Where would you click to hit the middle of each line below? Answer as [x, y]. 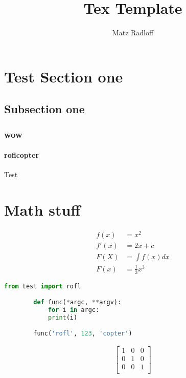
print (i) [63, 317]
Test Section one [64, 76]
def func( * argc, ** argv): [77, 302]
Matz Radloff [133, 33]
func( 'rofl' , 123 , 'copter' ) [83, 334]
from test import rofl [43, 286]
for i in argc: [74, 310]
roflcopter [22, 155]
